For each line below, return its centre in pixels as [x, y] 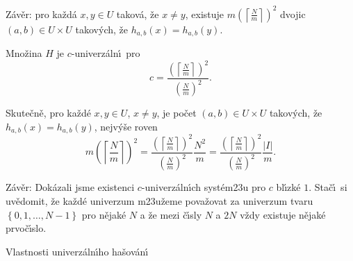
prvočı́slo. [26, 228]
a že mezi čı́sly [171, 214]
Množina [24, 52]
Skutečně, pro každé [48, 113]
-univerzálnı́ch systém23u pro [204, 187]
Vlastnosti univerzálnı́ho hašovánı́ [77, 251]
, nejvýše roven [126, 127]
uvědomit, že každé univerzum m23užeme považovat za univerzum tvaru [159, 200]
